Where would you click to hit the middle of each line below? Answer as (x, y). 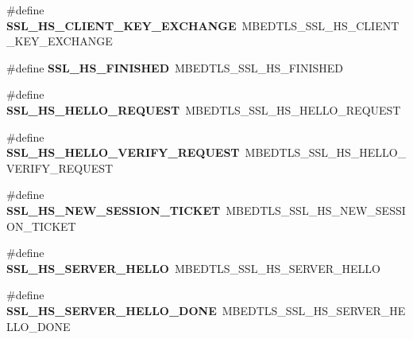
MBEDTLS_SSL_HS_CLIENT (320, 25)
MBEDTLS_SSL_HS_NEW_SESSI (316, 210)
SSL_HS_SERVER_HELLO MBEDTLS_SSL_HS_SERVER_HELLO (193, 268)
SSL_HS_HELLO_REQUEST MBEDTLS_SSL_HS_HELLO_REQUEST (204, 109)
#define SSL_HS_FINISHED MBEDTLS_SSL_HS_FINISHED (175, 67)
